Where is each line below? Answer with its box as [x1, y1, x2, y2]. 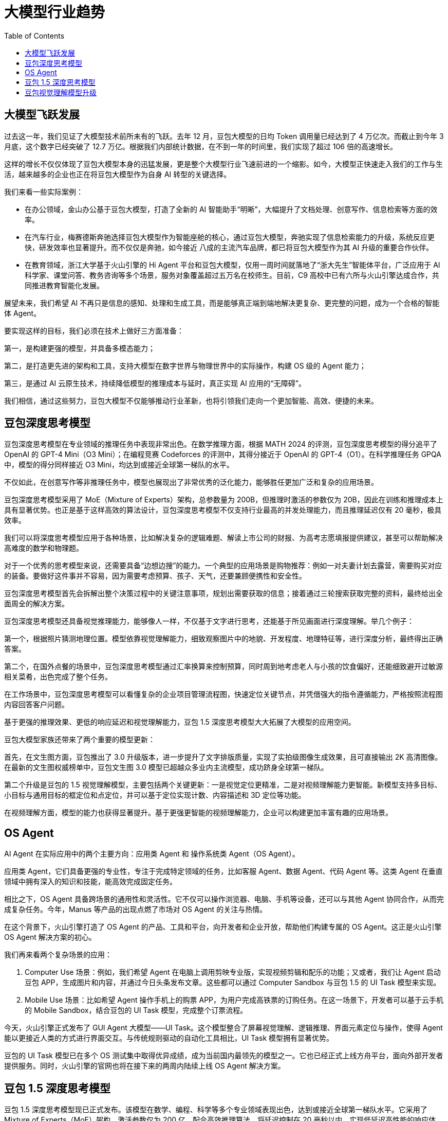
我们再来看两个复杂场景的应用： [4, 950, 112, 959]
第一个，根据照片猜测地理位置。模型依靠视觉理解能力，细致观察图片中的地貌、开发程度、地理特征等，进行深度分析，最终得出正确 [4, 634, 443, 643]
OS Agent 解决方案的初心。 [4, 933, 96, 942]
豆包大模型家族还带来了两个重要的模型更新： [4, 735, 155, 744]
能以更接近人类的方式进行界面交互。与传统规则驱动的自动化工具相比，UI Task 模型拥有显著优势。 [4, 1034, 333, 1043]
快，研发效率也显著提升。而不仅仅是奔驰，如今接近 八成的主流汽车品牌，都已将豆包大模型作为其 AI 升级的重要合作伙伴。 [25, 242, 434, 252]
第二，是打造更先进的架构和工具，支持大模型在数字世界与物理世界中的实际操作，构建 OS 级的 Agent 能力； [4, 361, 366, 370]
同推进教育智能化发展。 [25, 281, 104, 290]
